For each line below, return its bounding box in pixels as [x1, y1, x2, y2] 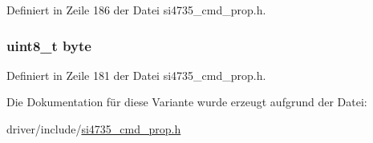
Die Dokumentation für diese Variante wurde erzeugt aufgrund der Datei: [6, 93, 367, 110]
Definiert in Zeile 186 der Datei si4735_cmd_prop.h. [6, 2, 266, 18]
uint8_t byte [6, 35, 91, 55]
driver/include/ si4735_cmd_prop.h [6, 121, 181, 137]
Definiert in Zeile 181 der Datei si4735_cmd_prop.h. [6, 66, 266, 83]
